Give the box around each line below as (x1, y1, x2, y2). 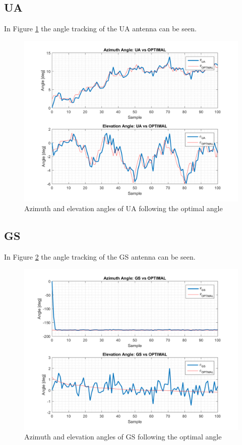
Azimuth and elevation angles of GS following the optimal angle (24, 431, 222, 442)
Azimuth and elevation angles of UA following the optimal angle (24, 203, 223, 214)
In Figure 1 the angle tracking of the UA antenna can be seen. (4, 23, 197, 34)
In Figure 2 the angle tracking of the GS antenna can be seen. (4, 252, 196, 262)
